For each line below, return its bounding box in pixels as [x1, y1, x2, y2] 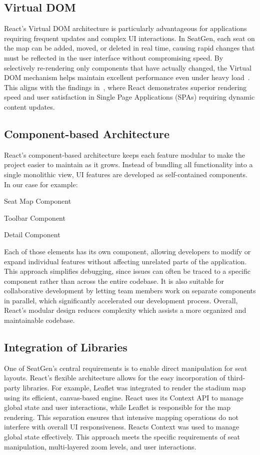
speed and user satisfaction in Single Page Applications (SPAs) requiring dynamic [4, 92, 255, 102]
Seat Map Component [4, 196, 71, 206]
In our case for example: [4, 179, 78, 189]
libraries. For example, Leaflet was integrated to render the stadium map [22, 382, 246, 393]
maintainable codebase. [4, 315, 75, 325]
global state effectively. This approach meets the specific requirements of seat [4, 431, 240, 442]
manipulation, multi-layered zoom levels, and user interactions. [4, 441, 196, 451]
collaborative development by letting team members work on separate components [4, 285, 256, 296]
